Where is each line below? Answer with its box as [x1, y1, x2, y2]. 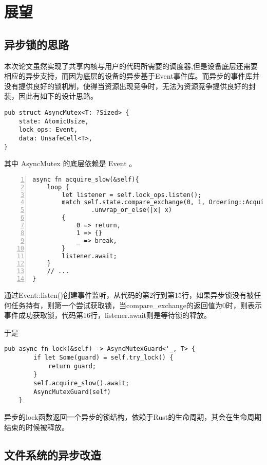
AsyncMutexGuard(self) [33, 388, 111, 396]
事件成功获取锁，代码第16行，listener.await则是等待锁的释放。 [4, 310, 212, 320]
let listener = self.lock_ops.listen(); [62, 191, 202, 199]
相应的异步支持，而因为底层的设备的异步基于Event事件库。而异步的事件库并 [4, 70, 260, 81]
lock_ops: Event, [18, 126, 78, 134]
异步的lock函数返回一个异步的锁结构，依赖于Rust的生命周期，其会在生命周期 [4, 412, 262, 422]
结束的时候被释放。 [4, 421, 69, 432]
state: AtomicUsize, [18, 117, 89, 125]
